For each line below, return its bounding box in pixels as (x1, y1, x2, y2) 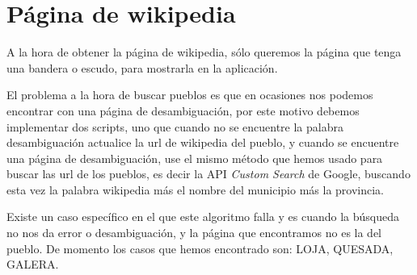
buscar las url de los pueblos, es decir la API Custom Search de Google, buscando (6, 165, 411, 182)
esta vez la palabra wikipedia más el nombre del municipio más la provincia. (6, 181, 384, 198)
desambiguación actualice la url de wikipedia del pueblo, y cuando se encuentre (6, 134, 399, 151)
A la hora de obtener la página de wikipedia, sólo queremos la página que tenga (6, 44, 402, 60)
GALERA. (6, 256, 59, 273)
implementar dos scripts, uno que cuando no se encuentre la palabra (6, 118, 343, 135)
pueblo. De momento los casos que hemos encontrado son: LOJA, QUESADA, (6, 240, 394, 256)
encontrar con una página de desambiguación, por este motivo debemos (6, 102, 360, 119)
